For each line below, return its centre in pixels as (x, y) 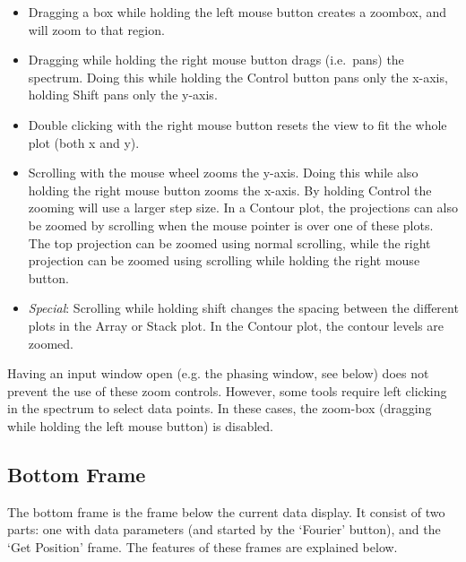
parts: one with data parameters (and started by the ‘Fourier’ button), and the (224, 529)
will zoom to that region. (96, 29)
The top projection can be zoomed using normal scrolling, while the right (229, 242)
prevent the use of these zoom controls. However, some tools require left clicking (227, 390)
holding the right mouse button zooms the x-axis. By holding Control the (230, 190)
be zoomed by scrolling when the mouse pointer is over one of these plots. (231, 225)
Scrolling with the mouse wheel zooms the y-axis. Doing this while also (223, 173)
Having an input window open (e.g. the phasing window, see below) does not (218, 373)
